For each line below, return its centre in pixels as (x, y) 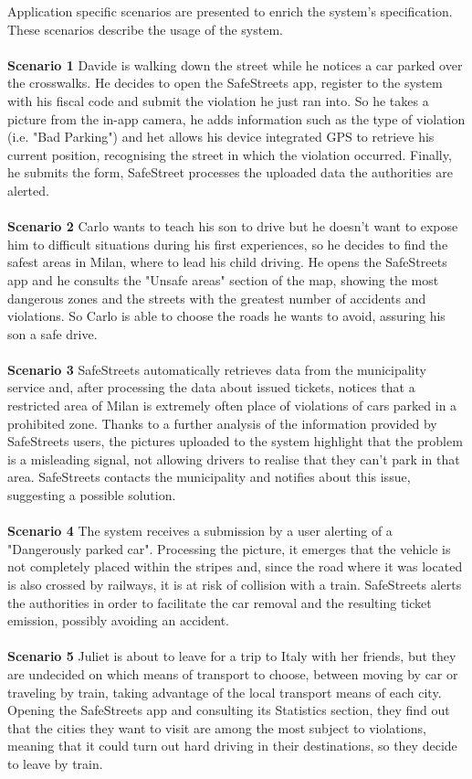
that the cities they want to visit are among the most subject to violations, (217, 727)
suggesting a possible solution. (92, 495)
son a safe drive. (52, 333)
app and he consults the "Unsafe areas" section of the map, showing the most (223, 279)
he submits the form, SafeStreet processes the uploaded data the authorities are (230, 172)
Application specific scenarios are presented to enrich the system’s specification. (230, 11)
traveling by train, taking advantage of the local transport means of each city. (225, 692)
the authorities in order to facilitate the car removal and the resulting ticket (220, 602)
